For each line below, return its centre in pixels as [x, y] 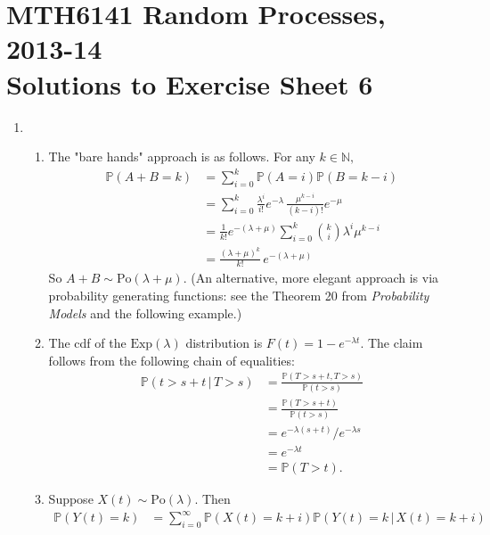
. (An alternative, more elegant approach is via [311, 278]
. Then [212, 498]
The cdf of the [87, 343]
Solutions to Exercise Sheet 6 [190, 83]
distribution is [224, 343]
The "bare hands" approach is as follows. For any [182, 156]
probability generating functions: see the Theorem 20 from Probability [239, 296]
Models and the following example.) [145, 313]
